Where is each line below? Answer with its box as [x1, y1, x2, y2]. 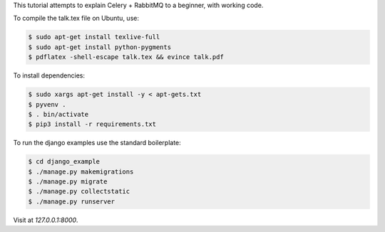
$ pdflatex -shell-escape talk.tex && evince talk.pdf [28, 53, 224, 61]
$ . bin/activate [28, 110, 89, 118]
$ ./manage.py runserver [28, 197, 115, 206]
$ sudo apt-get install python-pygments [28, 43, 171, 51]
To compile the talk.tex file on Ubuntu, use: [13, 14, 139, 23]
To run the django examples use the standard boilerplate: [13, 139, 181, 147]
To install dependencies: [13, 71, 86, 80]
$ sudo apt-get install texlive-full [28, 33, 160, 41]
